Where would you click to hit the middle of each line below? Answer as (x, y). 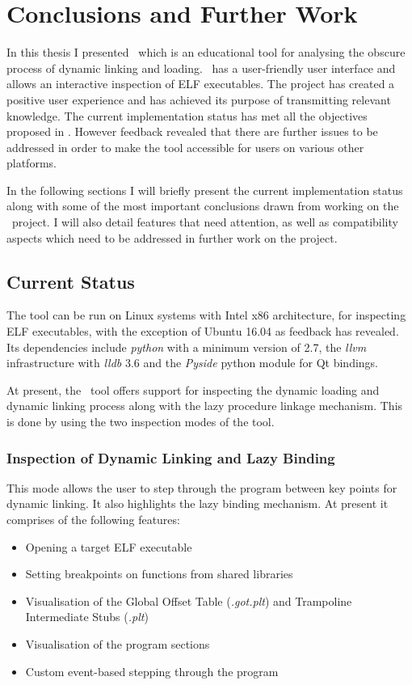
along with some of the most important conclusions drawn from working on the (203, 206)
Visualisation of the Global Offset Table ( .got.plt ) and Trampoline (189, 600)
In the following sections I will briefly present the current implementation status (205, 190)
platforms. (32, 163)
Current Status (71, 281)
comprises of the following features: (93, 520)
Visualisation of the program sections (118, 643)
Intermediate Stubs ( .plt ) (87, 617)
